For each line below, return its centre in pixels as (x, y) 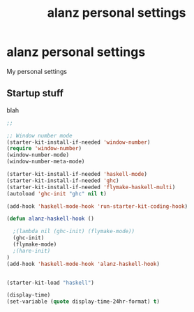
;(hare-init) (32, 251)
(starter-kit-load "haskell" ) (51, 283)
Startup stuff (35, 93)
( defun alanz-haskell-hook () (51, 219)
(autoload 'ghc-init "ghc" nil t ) (57, 193)
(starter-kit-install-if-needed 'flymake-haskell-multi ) (91, 187)
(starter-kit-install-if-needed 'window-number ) (79, 142)
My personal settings (37, 71)
